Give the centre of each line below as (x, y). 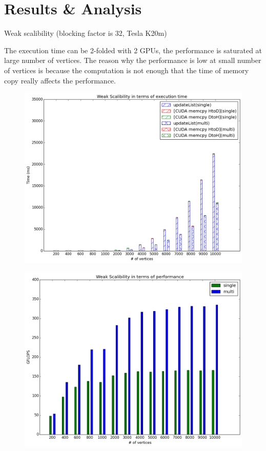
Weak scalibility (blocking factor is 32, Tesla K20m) (86, 33)
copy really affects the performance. (60, 80)
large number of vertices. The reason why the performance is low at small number (133, 60)
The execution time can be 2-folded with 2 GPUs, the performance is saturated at (133, 50)
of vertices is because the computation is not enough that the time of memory (127, 70)
